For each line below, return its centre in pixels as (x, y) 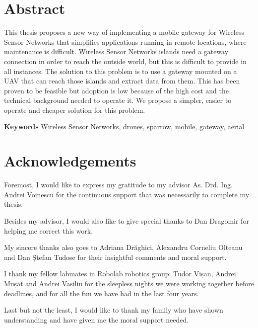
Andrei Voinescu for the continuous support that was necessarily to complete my (127, 194)
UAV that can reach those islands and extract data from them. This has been (122, 81)
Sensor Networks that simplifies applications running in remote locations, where (125, 41)
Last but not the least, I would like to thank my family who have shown (114, 310)
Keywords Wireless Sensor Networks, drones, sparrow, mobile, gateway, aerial (124, 126)
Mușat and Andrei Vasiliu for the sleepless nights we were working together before (129, 283)
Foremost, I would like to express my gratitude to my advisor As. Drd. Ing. (119, 185)
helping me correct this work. (49, 230)
